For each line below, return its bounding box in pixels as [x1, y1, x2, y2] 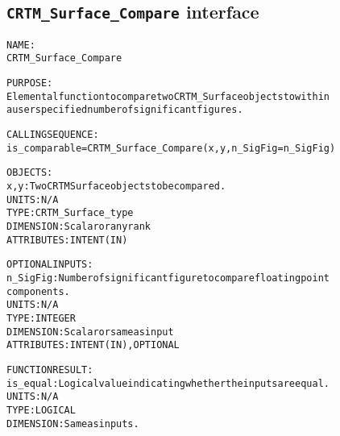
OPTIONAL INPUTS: [6, 259, 93, 271]
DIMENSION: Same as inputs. [6, 417, 139, 430]
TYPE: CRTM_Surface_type [6, 207, 134, 219]
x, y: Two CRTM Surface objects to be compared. [6, 181, 226, 193]
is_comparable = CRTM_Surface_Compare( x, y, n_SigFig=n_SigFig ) [6, 142, 336, 154]
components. [6, 285, 70, 297]
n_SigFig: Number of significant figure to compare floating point [6, 272, 330, 284]
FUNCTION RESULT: [6, 363, 93, 376]
